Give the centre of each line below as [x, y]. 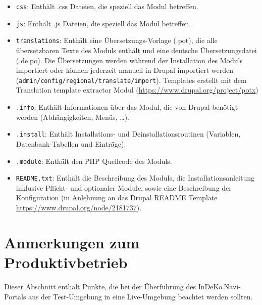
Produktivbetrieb [66, 262]
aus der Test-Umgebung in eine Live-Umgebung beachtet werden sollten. [141, 296]
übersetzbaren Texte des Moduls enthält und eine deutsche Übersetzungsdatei [136, 50]
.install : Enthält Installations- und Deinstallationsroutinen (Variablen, [128, 134]
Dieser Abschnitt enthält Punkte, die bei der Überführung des [100, 286]
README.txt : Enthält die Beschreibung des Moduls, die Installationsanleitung [135, 178]
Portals [15, 296]
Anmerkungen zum [72, 242]
